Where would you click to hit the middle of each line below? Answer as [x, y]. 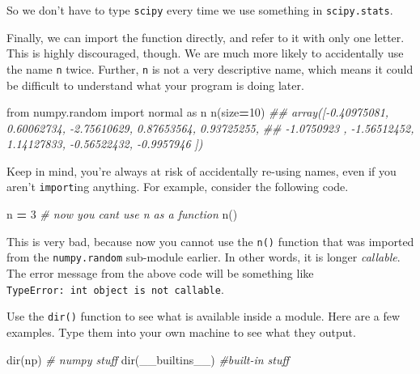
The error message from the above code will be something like [160, 273]
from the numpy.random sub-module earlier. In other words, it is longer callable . [204, 257]
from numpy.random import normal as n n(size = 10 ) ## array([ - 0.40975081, [198, 112]
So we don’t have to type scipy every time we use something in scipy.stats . [200, 10]
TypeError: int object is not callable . [115, 289]
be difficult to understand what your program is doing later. [155, 85]
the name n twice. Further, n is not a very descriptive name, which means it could [210, 68]
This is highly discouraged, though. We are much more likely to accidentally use [205, 53]
